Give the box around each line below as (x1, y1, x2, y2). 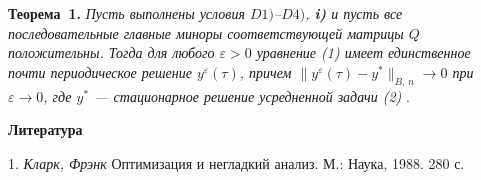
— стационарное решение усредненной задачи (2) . (94, 85, 410, 106)
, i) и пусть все (305, 3, 403, 23)
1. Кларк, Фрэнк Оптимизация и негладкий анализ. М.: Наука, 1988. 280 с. (8, 152, 465, 173)
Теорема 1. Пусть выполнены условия (8, 3, 245, 23)
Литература (8, 119, 83, 140)
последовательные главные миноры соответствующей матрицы (8, 22, 404, 43)
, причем (239, 61, 292, 82)
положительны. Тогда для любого (8, 42, 215, 63)
